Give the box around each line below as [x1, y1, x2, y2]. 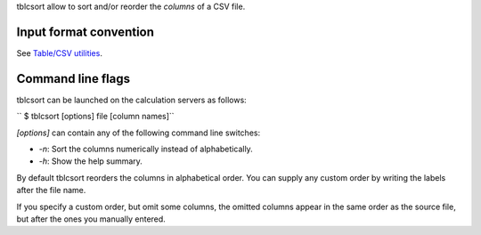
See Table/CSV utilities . [16, 47, 102, 58]
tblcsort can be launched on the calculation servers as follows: [16, 94, 247, 105]
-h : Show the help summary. [38, 156, 143, 166]
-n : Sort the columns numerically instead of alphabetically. [38, 143, 253, 154]
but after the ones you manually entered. [16, 214, 167, 224]
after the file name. [16, 185, 86, 196]
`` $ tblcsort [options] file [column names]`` [16, 111, 175, 122]
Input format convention [16, 24, 155, 39]
